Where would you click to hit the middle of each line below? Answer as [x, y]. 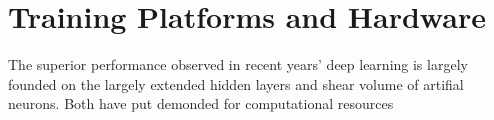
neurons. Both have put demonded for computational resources [201, 103]
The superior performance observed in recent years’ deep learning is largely [238, 64]
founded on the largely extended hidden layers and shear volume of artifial [236, 83]
